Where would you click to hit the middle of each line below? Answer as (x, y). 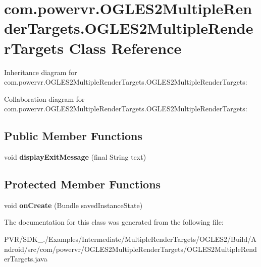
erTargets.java (26, 259)
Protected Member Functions (83, 184)
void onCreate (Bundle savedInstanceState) (73, 205)
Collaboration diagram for (44, 98)
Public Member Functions (73, 136)
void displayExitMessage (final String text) (75, 157)
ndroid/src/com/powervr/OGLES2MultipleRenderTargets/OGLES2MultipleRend (130, 249)
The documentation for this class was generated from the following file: (114, 222)
